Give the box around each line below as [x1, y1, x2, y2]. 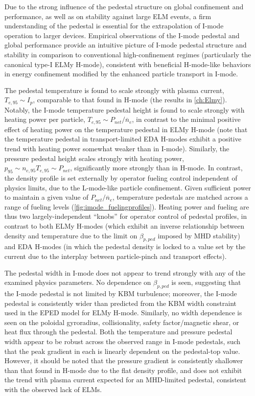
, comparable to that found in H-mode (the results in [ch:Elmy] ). [33, 94, 227, 105]
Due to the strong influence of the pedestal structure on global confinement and [4, 1, 244, 11]
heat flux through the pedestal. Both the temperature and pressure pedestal [4, 326, 232, 337]
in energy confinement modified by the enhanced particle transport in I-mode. [4, 69, 238, 79]
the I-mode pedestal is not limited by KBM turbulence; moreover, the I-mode [4, 288, 237, 298]
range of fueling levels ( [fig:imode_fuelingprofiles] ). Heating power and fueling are [4, 201, 249, 211]
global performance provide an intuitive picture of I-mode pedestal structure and [4, 40, 247, 50]
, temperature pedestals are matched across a [112, 192, 248, 202]
